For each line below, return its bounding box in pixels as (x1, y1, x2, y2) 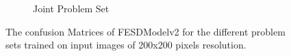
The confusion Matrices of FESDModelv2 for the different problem (5, 24, 286, 38)
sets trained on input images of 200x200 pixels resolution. (5, 38, 246, 52)
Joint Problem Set (33, 1, 110, 15)
